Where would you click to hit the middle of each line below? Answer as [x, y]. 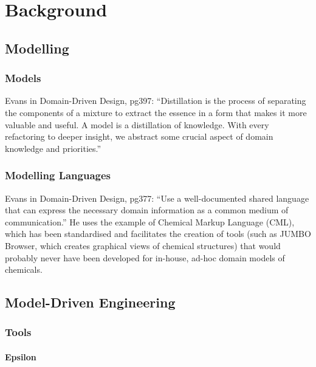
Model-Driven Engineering [90, 302]
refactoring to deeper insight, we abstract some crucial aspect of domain [139, 136]
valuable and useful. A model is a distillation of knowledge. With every [137, 124]
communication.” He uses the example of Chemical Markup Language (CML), [150, 221]
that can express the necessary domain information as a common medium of [147, 210]
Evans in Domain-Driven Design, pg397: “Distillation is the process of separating [156, 101]
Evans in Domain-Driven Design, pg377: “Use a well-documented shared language [157, 198]
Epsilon [21, 356]
